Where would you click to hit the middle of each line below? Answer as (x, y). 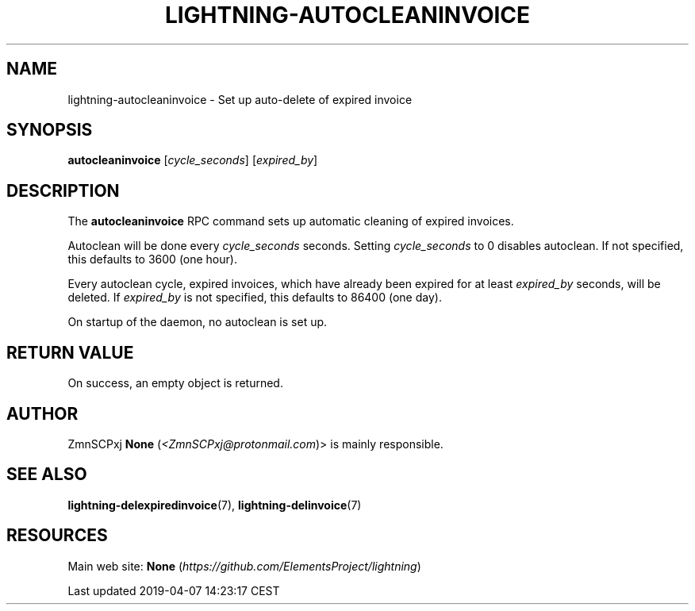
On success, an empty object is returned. (175, 383)
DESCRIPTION (63, 190)
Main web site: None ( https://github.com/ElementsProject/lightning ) (244, 566)
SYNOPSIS (50, 130)
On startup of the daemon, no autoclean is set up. (198, 322)
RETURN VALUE (70, 352)
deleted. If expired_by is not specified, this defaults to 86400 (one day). (255, 298)
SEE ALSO (47, 475)
